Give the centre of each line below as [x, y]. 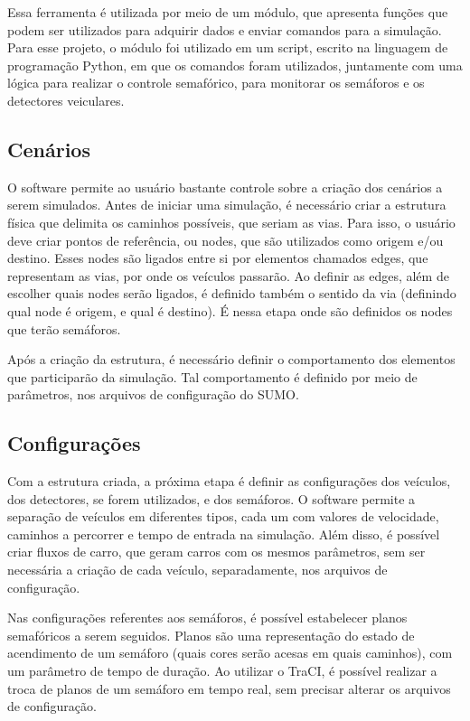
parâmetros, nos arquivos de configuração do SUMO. [153, 394]
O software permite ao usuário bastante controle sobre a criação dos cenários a [225, 187]
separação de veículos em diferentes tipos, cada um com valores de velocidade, [223, 516]
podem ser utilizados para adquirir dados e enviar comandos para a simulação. [225, 29]
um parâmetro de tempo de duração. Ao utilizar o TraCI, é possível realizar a [222, 671]
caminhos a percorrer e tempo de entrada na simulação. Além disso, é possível [224, 534]
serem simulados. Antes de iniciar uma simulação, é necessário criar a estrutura [227, 205]
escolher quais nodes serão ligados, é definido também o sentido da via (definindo [232, 293]
